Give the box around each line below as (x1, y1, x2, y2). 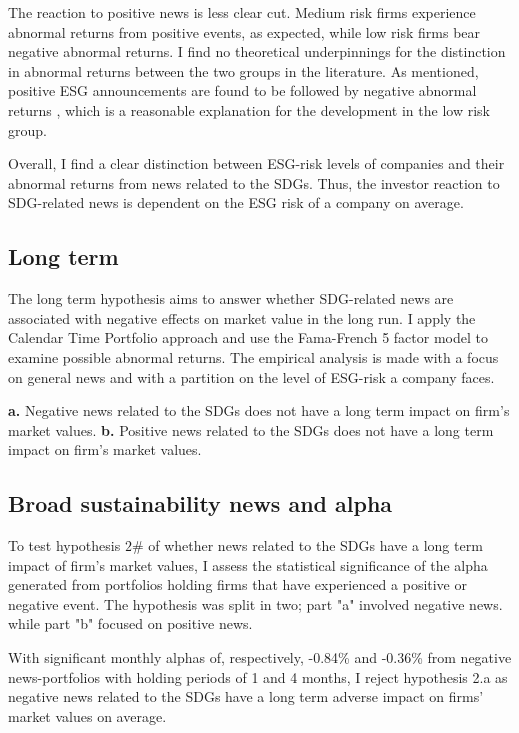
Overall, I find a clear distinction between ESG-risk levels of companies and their (8, 153, 505, 174)
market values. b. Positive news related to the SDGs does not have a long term (8, 419, 494, 440)
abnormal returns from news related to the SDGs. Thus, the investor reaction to (8, 172, 500, 193)
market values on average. (8, 705, 167, 726)
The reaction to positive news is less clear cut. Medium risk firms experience (8, 2, 476, 22)
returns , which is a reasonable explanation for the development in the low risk (8, 99, 490, 120)
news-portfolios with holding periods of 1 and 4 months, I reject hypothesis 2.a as (8, 666, 508, 687)
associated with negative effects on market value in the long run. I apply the (8, 307, 476, 328)
